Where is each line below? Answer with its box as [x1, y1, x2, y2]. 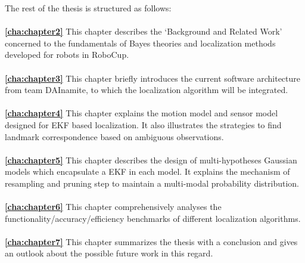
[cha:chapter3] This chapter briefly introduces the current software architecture [5, 72, 300, 84]
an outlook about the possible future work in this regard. [5, 247, 213, 259]
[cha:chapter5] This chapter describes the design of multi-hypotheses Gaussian [5, 153, 297, 166]
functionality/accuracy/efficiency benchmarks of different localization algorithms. [5, 212, 301, 224]
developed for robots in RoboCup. [5, 48, 129, 61]
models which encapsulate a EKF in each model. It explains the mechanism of [5, 165, 290, 178]
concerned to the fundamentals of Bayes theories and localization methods [5, 36, 276, 49]
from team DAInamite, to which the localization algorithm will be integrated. [5, 83, 288, 96]
